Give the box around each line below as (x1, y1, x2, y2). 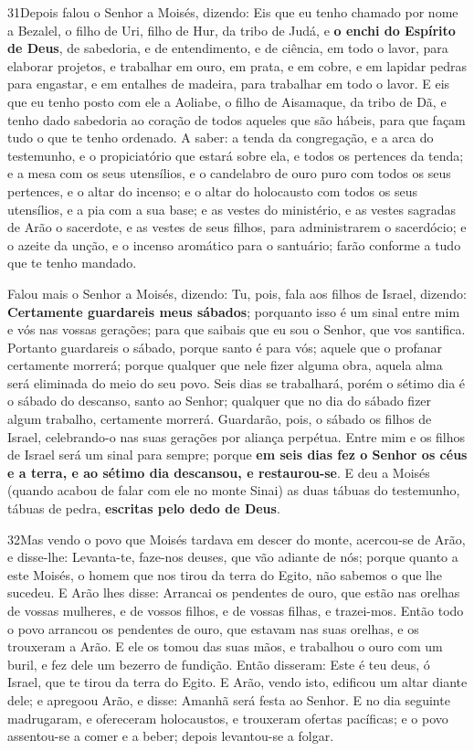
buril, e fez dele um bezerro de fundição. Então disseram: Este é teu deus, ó (7, 654, 430, 673)
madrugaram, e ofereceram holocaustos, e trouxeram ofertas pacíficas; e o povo (7, 708, 448, 727)
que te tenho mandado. (7, 253, 137, 272)
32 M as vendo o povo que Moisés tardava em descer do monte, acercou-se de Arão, (7, 529, 466, 548)
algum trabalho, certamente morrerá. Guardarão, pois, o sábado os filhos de (7, 409, 432, 428)
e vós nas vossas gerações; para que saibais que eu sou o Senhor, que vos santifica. (7, 320, 466, 339)
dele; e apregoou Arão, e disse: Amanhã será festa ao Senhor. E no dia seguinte (7, 690, 450, 709)
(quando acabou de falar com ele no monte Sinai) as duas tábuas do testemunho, (7, 481, 460, 500)
